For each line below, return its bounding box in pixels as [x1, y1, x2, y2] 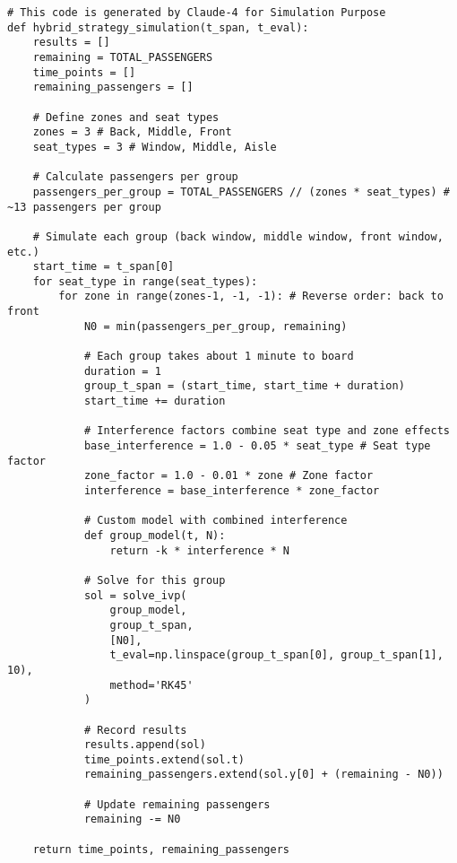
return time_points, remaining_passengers [32, 842, 289, 856]
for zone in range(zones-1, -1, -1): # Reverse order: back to [58, 290, 444, 303]
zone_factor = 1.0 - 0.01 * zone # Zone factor [83, 469, 374, 483]
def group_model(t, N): [83, 528, 226, 542]
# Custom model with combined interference [83, 514, 348, 527]
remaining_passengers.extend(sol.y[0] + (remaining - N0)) [83, 768, 444, 781]
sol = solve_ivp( [83, 588, 187, 602]
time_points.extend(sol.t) [83, 753, 245, 766]
